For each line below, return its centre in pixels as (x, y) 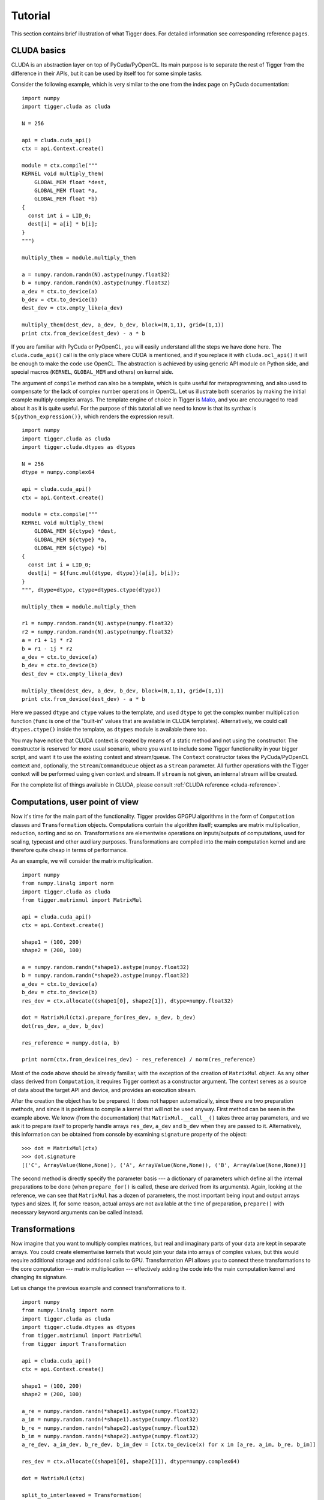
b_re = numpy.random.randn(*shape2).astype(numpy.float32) (110, 1428)
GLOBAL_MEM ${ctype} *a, (70, 539)
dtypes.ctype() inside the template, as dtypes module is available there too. (109, 730)
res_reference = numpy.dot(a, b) (71, 1043)
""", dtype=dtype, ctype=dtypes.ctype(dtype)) (91, 590)
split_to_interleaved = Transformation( (82, 1495)
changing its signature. (39, 1277)
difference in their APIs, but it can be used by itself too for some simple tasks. (107, 73)
